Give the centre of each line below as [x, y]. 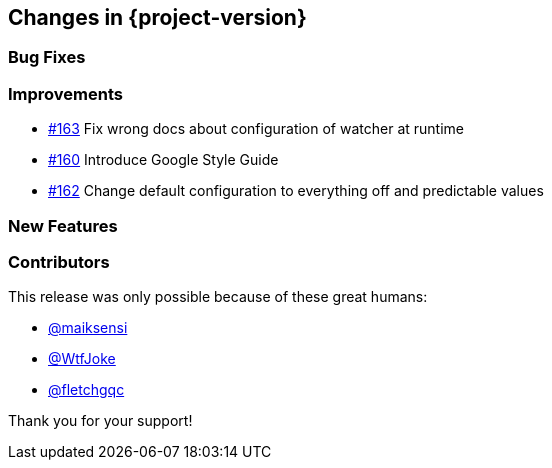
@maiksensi [88, 328]
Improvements [65, 93]
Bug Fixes [47, 57]
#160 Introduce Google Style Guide [163, 160]
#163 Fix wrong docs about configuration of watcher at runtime [256, 129]
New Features [63, 225]
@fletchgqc [86, 390]
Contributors [59, 261]
